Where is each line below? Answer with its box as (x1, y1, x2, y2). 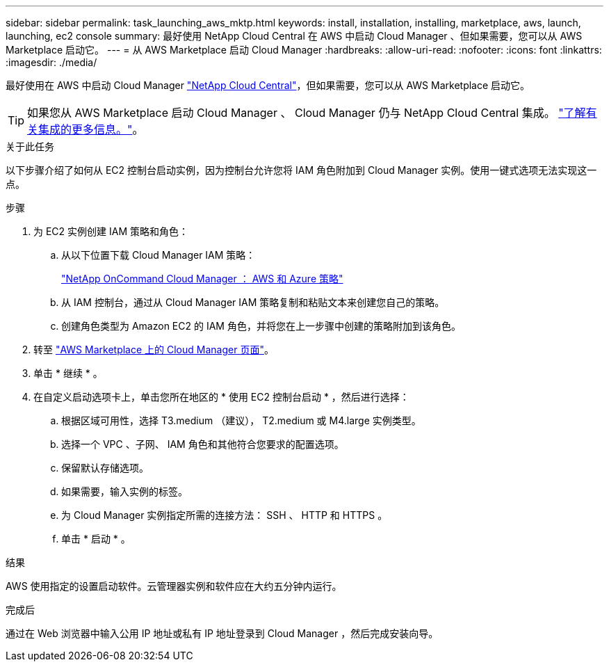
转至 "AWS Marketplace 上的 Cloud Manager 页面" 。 (33, 344, 274, 355)
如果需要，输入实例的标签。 (61, 485, 188, 497)
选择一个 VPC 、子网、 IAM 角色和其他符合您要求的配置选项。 (61, 438, 344, 450)
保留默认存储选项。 (61, 462, 149, 474)
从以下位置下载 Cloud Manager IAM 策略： (61, 249, 256, 261)
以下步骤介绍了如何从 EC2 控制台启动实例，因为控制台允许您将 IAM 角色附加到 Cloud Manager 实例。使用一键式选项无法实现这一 (6, 164, 597, 176)
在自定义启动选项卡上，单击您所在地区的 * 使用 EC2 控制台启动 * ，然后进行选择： (33, 391, 409, 403)
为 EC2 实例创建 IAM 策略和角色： (33, 225, 188, 237)
